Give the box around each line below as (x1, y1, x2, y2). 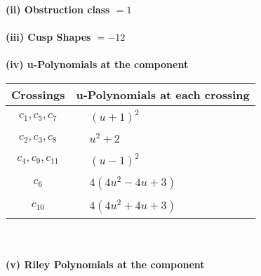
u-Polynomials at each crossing (76, 86, 250, 103)
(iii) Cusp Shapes (6, 29, 91, 44)
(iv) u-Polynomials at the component (6, 57, 189, 72)
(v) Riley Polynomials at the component (6, 257, 205, 272)
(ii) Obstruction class (6, 2, 110, 16)
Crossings (11, 86, 65, 103)
